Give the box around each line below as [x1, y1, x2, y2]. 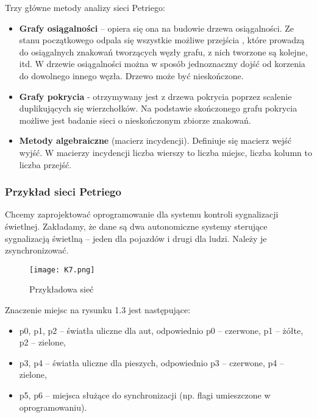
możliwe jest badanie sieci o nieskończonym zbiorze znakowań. [19, 113, 251, 126]
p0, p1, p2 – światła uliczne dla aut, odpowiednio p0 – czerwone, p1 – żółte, [19, 324, 304, 336]
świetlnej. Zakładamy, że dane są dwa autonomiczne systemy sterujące [5, 219, 268, 232]
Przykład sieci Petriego [5, 184, 121, 199]
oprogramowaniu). [19, 400, 87, 413]
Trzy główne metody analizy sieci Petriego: [5, 1, 165, 13]
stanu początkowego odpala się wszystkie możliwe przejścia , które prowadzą [19, 34, 305, 46]
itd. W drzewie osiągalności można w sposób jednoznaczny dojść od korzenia [19, 57, 305, 70]
